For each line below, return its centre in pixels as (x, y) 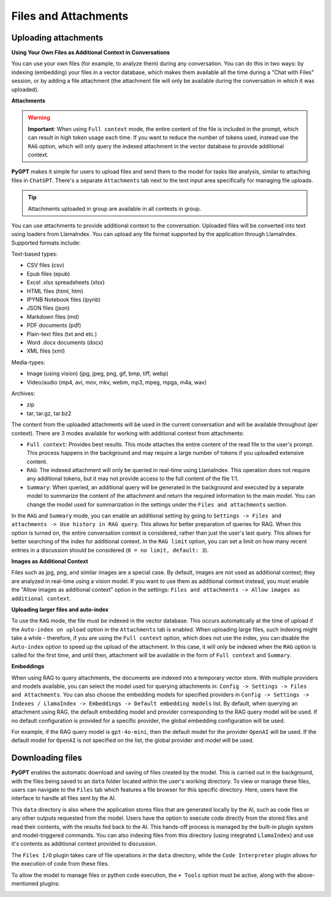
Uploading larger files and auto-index (60, 609)
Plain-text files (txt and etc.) (62, 334)
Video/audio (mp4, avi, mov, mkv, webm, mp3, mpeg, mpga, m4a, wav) (117, 382)
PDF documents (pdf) (54, 326)
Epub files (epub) (48, 273)
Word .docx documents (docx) (65, 342)
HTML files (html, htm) (55, 291)
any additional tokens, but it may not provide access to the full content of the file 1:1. (133, 479)
